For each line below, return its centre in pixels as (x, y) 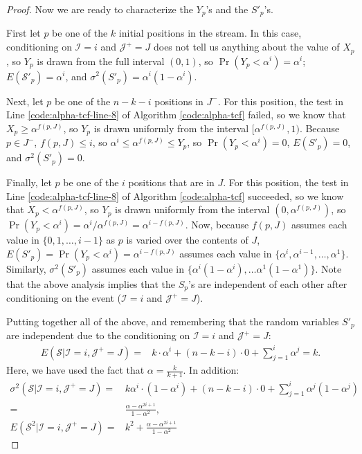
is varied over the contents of (187, 240)
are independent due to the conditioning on (98, 335)
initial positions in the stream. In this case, (210, 33)
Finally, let (29, 182)
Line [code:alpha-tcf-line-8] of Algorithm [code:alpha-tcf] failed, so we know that (176, 115)
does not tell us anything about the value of (246, 47)
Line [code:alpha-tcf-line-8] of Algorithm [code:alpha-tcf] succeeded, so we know (175, 196)
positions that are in (171, 182)
